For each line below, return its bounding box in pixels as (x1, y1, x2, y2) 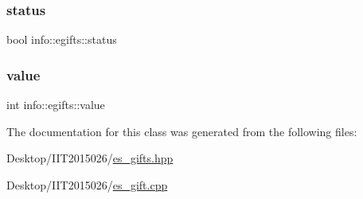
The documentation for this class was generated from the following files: (6, 123, 357, 139)
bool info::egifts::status (6, 31, 117, 48)
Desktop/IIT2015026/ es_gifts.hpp (6, 150, 174, 166)
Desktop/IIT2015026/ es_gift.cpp (6, 176, 168, 193)
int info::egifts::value (6, 96, 105, 113)
